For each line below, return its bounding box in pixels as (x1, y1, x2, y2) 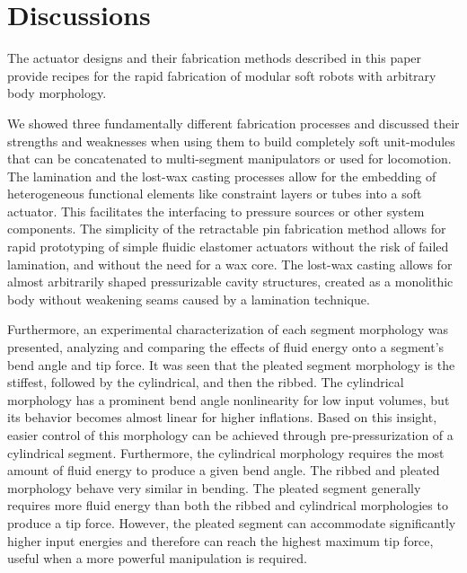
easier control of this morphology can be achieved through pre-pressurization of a (7, 426, 454, 444)
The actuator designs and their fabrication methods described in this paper (7, 48, 422, 67)
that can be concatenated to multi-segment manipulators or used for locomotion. (7, 149, 452, 168)
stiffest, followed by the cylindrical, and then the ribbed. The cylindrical (7, 373, 404, 392)
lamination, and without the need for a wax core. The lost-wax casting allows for (7, 254, 453, 273)
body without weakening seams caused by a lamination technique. (7, 289, 370, 308)
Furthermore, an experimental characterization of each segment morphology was (7, 320, 448, 339)
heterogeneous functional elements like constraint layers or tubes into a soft (7, 184, 422, 203)
